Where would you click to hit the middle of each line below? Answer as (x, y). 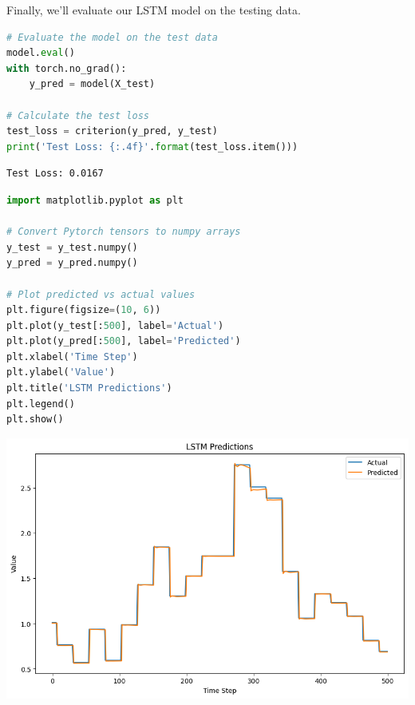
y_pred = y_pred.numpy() (72, 263)
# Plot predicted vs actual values (101, 294)
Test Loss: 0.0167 (55, 174)
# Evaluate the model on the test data (112, 37)
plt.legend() (41, 404)
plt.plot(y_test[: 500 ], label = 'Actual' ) (115, 325)
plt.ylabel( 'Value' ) (61, 372)
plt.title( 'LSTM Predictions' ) (89, 388)
